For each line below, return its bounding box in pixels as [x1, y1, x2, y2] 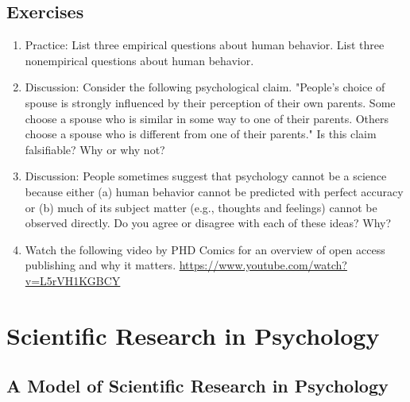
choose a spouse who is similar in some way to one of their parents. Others [25, 110, 389, 126]
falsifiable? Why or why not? [25, 141, 165, 157]
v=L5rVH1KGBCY [25, 272, 121, 288]
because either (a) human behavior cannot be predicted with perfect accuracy [25, 183, 404, 199]
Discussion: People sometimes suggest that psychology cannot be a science [25, 168, 387, 184]
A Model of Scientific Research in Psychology [6, 373, 389, 398]
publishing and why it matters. [25, 257, 176, 273]
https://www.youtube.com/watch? [179, 257, 347, 273]
